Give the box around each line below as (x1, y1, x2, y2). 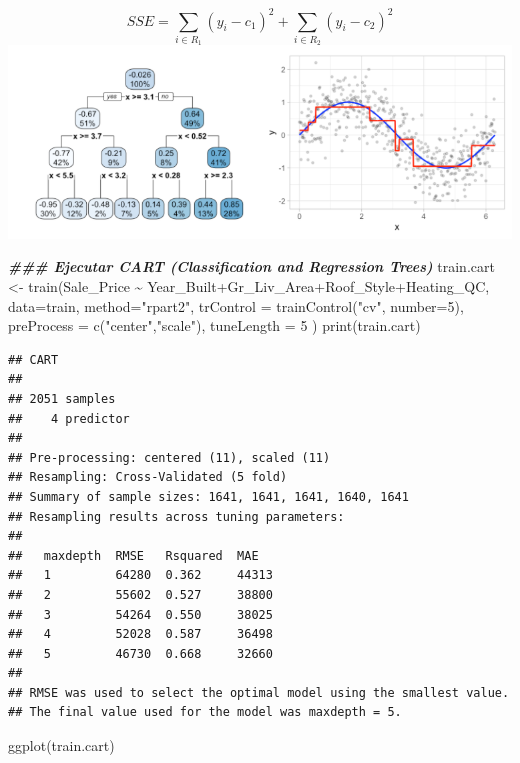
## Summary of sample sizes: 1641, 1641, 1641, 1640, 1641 (8, 489, 409, 504)
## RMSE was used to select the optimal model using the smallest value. (8, 685, 510, 700)
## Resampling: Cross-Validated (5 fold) (8, 470, 288, 485)
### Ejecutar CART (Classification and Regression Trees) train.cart (8, 256, 495, 277)
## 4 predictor (8, 411, 130, 426)
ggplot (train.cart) (8, 735, 115, 756)
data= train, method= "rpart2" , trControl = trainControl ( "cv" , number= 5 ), (8, 295, 464, 316)
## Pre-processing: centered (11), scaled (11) (8, 450, 331, 465)
